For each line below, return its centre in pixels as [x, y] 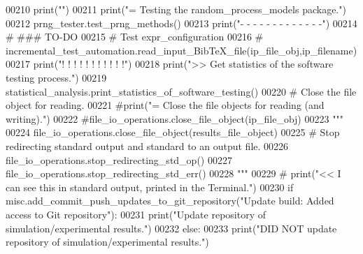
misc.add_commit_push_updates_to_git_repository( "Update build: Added [170, 201]
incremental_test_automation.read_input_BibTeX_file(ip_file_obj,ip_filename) [181, 50]
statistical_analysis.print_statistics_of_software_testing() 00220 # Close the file [181, 91]
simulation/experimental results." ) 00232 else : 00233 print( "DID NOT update [171, 228]
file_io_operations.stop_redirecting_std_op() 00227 [119, 159]
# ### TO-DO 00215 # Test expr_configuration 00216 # [135, 37]
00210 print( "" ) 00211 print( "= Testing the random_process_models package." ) [176, 9]
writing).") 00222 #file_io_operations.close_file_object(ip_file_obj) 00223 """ [175, 118]
